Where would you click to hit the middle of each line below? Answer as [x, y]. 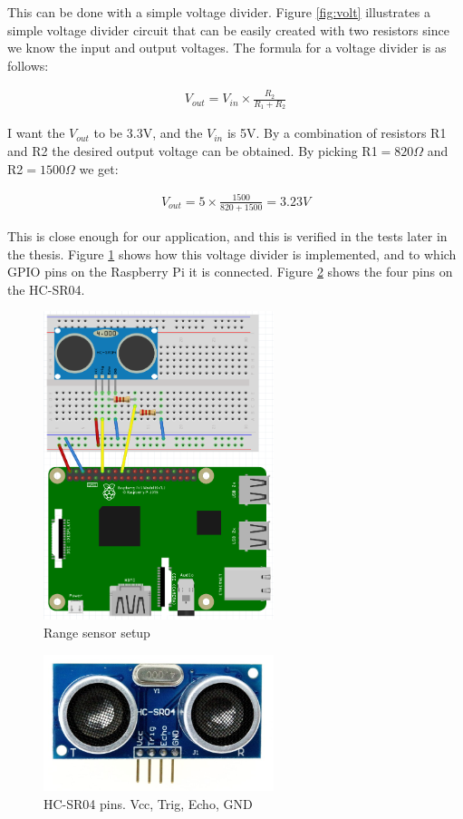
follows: [28, 65]
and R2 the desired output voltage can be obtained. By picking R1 [193, 150]
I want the [36, 133]
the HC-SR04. [46, 289]
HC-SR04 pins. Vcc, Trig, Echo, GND [148, 803]
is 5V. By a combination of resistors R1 [337, 133]
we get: [99, 168]
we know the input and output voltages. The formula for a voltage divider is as [227, 48]
